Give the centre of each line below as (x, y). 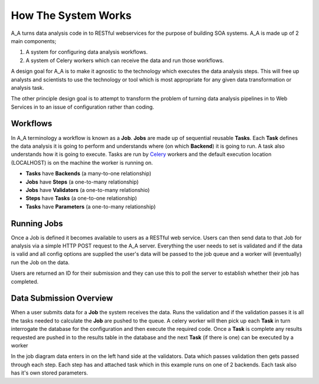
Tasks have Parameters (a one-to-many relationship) (91, 206)
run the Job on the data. (40, 262)
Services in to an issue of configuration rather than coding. (83, 107)
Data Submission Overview (62, 298)
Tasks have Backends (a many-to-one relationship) (89, 174)
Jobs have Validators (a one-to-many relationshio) (88, 190)
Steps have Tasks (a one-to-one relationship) (81, 198)
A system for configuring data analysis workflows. (87, 52)
